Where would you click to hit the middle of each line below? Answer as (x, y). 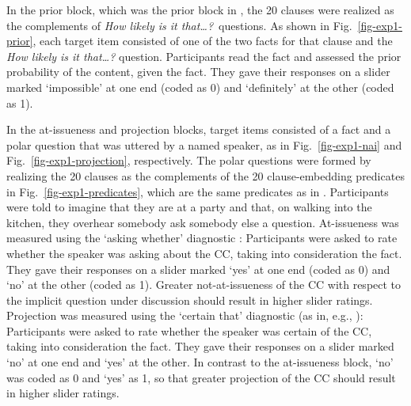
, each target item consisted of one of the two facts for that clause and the (213, 41)
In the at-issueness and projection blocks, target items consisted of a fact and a (199, 129)
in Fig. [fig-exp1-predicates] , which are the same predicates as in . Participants (198, 191)
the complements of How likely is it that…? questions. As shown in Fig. (179, 25)
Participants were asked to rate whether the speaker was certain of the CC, (189, 330)
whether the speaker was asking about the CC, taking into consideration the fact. (204, 253)
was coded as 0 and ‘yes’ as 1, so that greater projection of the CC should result (201, 377)
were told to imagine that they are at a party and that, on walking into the (189, 207)
